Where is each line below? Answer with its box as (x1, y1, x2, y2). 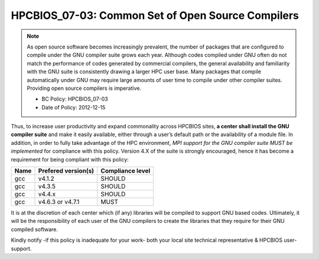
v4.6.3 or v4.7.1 (38, 198, 80, 206)
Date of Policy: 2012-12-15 (41, 103, 106, 111)
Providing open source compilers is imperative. (27, 85, 142, 92)
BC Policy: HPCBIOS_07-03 (41, 95, 109, 103)
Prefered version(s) (38, 167, 95, 175)
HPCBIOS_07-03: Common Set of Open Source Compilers (11, 9, 300, 22)
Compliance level (100, 167, 151, 175)
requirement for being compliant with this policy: (11, 156, 129, 163)
